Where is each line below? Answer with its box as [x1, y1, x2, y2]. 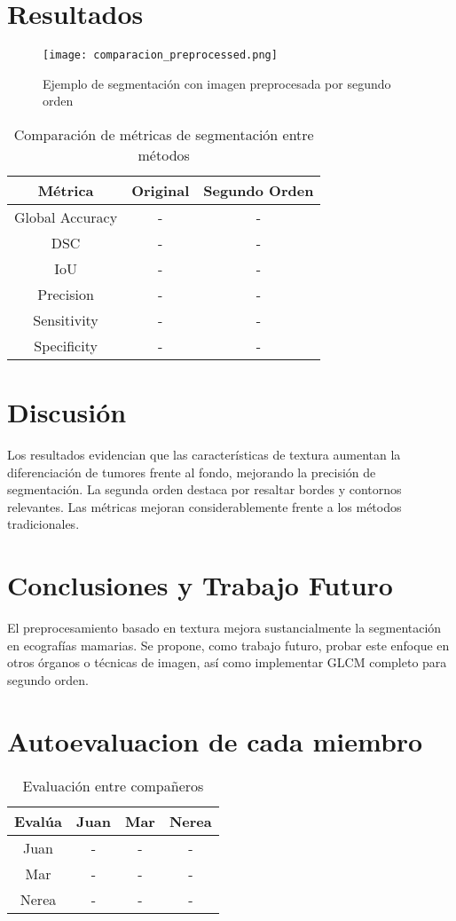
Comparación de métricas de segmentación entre [13, 123, 314, 145]
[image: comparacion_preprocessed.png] [43, 49, 278, 62]
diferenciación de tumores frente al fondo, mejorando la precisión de [7, 462, 376, 481]
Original [131, 179, 190, 201]
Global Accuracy [14, 206, 118, 227]
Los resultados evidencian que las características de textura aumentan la [7, 445, 401, 464]
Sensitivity [33, 309, 98, 330]
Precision [37, 283, 94, 304]
